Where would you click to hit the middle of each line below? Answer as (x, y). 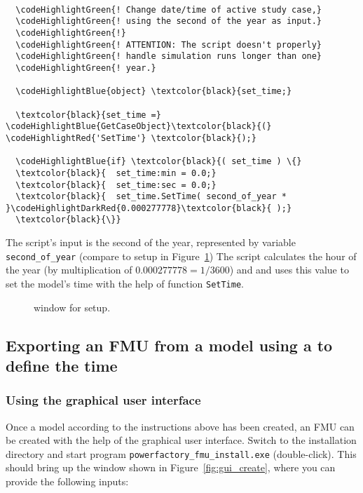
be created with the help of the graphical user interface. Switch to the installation (181, 440)
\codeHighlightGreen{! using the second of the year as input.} (169, 21)
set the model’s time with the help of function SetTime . (125, 283)
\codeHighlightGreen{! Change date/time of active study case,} (169, 9)
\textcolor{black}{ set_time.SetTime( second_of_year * (151, 197)
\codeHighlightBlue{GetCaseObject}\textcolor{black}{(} (139, 127)
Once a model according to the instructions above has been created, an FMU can (180, 426)
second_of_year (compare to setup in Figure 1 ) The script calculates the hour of (181, 256)
